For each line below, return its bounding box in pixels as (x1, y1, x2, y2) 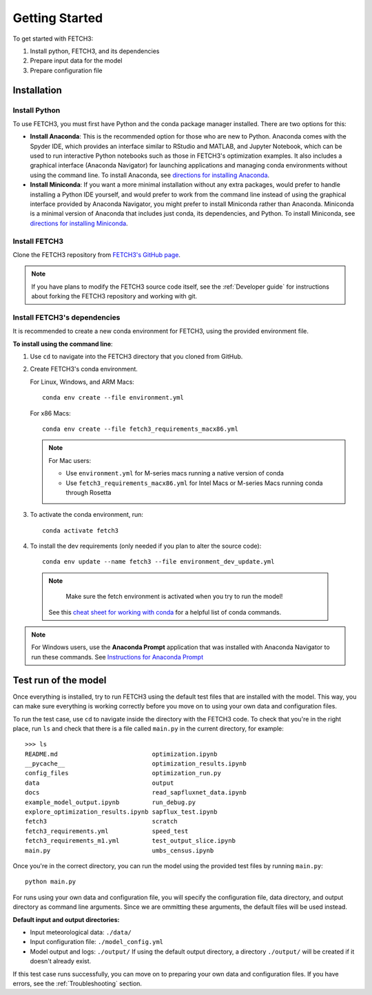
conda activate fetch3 (42, 526, 119, 534)
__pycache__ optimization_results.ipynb (25, 760, 247, 768)
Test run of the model (12, 674, 107, 686)
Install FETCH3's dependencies (12, 312, 121, 322)
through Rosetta (65, 488, 112, 496)
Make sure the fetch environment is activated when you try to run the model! (65, 593, 283, 601)
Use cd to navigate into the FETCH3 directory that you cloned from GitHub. (30, 352, 243, 361)
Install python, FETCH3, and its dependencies (30, 47, 160, 55)
